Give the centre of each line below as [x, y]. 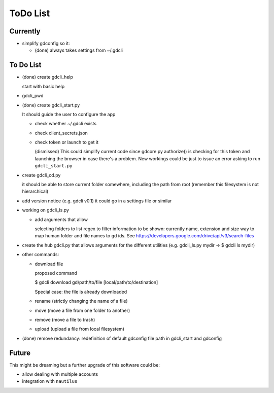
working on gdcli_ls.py [46, 210]
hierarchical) [35, 191]
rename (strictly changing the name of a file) [81, 301]
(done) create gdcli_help [48, 77]
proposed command [56, 273]
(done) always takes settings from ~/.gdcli [79, 50]
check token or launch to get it [67, 142]
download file [49, 264]
